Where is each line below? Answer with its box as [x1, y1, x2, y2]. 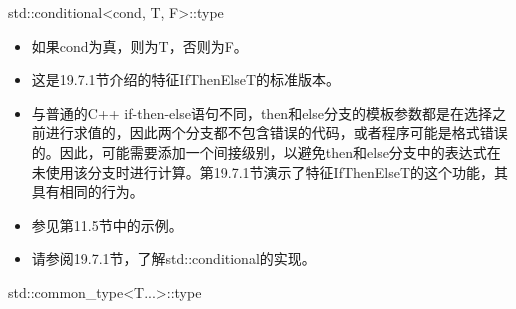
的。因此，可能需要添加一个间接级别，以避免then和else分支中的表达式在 [31, 141, 501, 162]
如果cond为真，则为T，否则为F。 [31, 35, 248, 56]
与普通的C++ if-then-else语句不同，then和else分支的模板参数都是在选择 [31, 102, 492, 123]
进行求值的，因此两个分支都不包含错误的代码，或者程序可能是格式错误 [45, 122, 508, 143]
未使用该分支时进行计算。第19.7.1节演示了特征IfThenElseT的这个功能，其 [31, 161, 509, 182]
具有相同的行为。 [31, 181, 144, 202]
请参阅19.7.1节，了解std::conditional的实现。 [31, 248, 316, 269]
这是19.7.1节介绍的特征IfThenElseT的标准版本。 [31, 69, 341, 90]
